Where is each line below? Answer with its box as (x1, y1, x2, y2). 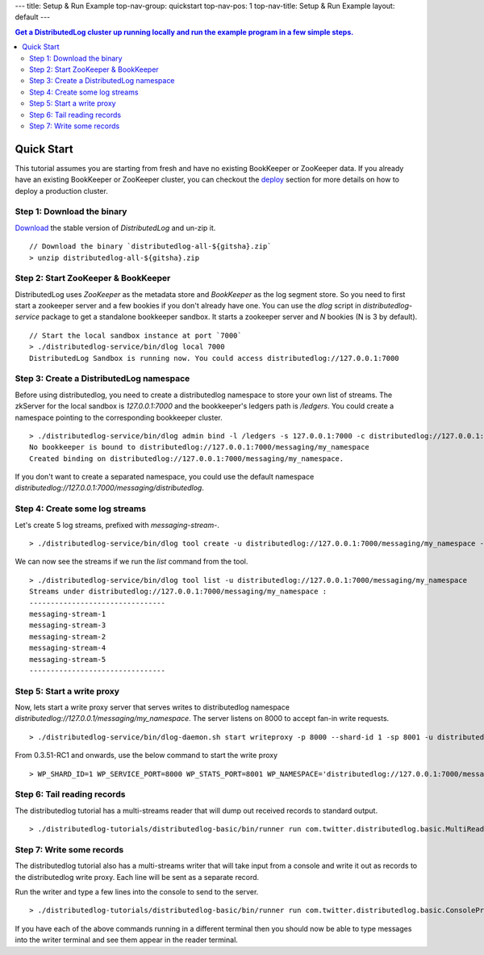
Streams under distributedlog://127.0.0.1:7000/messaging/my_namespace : (29, 587, 328, 597)
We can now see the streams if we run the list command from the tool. (15, 557, 248, 567)
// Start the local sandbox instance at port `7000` (29, 331, 242, 340)
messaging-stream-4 (29, 643, 106, 653)
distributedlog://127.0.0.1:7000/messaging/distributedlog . (15, 483, 205, 492)
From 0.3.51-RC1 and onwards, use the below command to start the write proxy (15, 751, 278, 760)
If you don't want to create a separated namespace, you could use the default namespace (15, 472, 315, 482)
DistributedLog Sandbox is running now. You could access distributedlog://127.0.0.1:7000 (29, 354, 399, 362)
